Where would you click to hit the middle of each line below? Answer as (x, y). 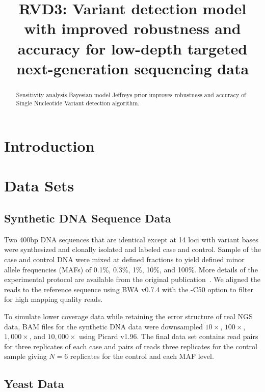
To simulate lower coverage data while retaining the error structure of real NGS (128, 316)
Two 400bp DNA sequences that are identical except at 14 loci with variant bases (131, 239)
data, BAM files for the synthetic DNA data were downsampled (103, 326)
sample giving (25, 356)
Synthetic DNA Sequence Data (88, 218)
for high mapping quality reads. (54, 299)
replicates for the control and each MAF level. (142, 356)
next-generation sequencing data (132, 68)
